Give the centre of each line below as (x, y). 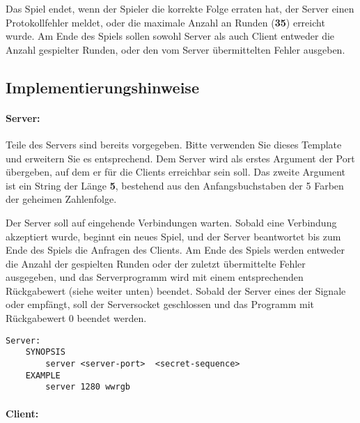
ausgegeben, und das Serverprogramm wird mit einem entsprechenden (155, 277)
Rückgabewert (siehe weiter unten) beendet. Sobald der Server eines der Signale (176, 290)
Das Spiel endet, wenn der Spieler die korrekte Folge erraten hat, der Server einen (180, 8)
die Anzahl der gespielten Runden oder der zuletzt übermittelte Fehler (156, 263)
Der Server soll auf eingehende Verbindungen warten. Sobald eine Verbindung (171, 222)
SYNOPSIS (45, 352)
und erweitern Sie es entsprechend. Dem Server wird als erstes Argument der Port (180, 158)
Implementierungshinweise (102, 87)
